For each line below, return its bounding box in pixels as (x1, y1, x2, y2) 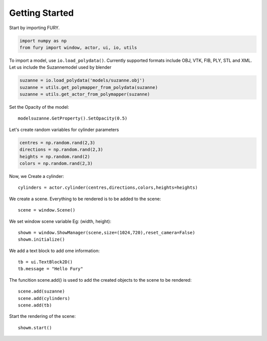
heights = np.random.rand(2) (19, 154, 90, 159)
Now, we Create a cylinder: (9, 173, 64, 179)
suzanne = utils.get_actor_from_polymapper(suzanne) (19, 91, 150, 97)
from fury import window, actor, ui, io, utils (19, 44, 137, 50)
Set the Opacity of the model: (9, 104, 69, 110)
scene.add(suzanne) (18, 289, 65, 294)
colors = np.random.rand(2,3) (19, 161, 93, 166)
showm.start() (18, 325, 52, 331)
